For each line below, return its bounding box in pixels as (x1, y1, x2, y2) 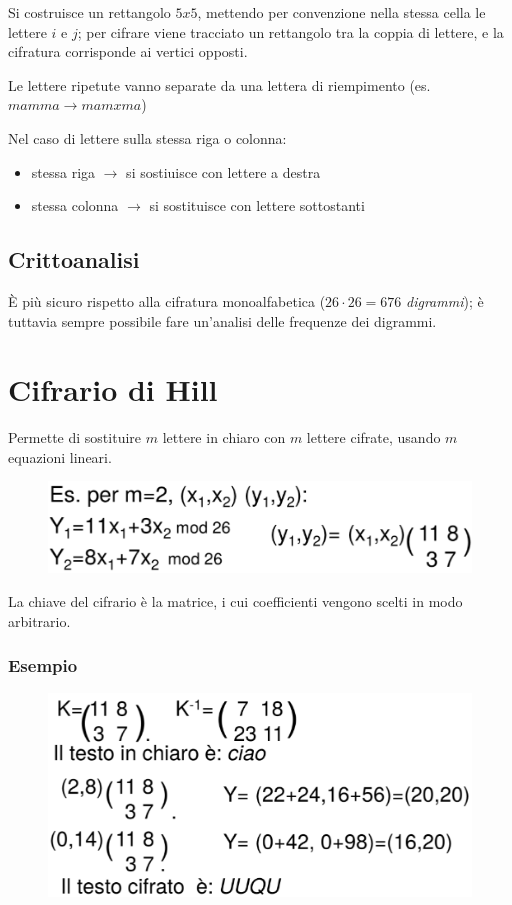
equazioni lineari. (8, 446, 112, 467)
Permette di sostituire (8, 427, 142, 448)
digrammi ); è (406, 290, 484, 311)
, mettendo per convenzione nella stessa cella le (197, 2, 486, 22)
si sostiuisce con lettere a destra (126, 161, 321, 182)
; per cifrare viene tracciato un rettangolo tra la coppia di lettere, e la (77, 21, 504, 42)
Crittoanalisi (8, 244, 140, 275)
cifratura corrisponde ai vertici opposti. (8, 41, 248, 62)
